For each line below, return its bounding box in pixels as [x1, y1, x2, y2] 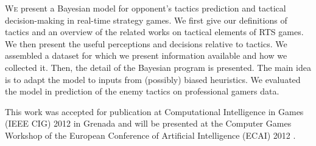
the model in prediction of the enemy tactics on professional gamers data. [5, 85, 279, 98]
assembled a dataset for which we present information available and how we [5, 49, 287, 62]
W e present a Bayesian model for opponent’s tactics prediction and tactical [5, 2, 286, 14]
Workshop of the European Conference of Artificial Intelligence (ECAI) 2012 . [5, 128, 296, 141]
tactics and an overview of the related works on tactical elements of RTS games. [5, 25, 304, 38]
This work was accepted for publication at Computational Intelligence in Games [5, 105, 304, 118]
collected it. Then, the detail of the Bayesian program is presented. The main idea [5, 61, 311, 73]
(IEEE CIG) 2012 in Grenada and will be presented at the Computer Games [5, 117, 292, 130]
